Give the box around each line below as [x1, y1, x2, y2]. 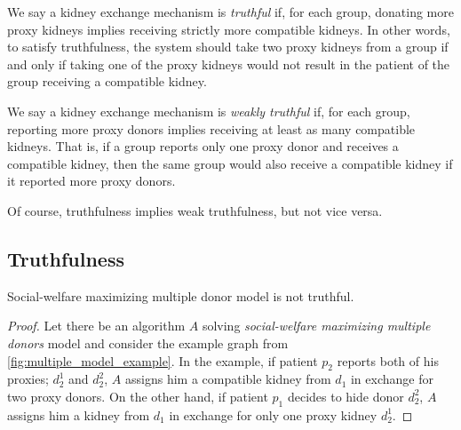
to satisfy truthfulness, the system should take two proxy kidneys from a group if [7, 37, 449, 56]
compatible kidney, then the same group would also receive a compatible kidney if [7, 154, 453, 172]
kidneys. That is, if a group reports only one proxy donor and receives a [7, 137, 399, 155]
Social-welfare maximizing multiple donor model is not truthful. [7, 286, 354, 305]
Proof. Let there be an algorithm [7, 316, 186, 335]
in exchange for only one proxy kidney [169, 405, 378, 424]
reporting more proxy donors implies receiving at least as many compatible [7, 119, 416, 138]
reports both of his [337, 351, 439, 370]
